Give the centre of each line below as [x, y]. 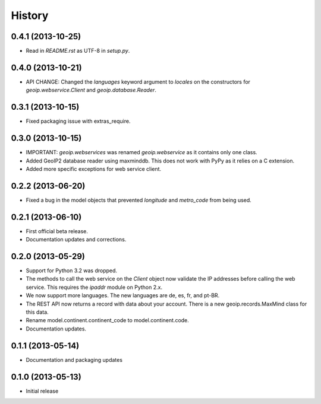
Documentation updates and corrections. [76, 240]
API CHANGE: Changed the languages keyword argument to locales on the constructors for [138, 82]
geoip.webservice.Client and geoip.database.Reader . [91, 90]
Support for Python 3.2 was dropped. [72, 271]
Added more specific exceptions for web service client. [94, 168]
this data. [37, 312]
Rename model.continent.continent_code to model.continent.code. [108, 320]
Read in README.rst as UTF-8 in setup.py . [78, 51]
